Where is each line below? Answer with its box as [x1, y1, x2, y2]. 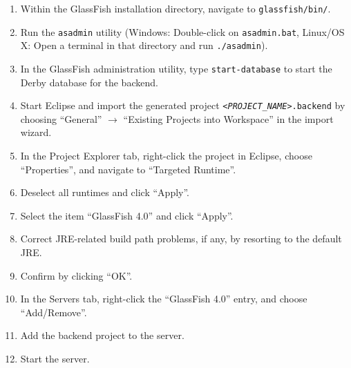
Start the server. [20, 351, 90, 365]
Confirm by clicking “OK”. [20, 268, 133, 282]
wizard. [20, 125, 52, 139]
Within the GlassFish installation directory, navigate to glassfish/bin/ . [20, 1, 331, 15]
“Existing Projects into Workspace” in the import [123, 111, 334, 126]
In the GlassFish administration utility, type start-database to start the [20, 61, 332, 75]
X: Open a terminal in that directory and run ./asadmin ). [20, 38, 268, 52]
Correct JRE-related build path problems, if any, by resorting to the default [20, 231, 342, 246]
